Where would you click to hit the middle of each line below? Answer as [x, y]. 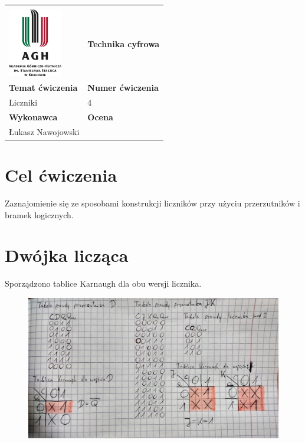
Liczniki [23, 102]
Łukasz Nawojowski [44, 131]
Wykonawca [33, 117]
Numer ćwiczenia [123, 88]
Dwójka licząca [67, 255]
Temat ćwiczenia [43, 88]
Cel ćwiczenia [61, 175]
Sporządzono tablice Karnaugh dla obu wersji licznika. [103, 283]
